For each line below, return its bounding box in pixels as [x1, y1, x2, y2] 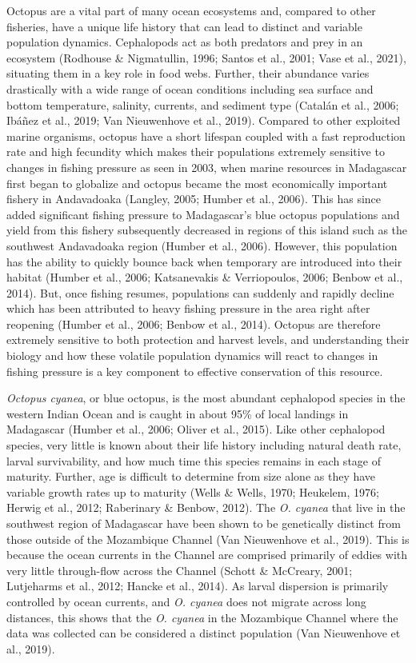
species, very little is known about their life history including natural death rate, [6, 437, 402, 453]
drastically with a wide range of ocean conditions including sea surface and [6, 80, 374, 97]
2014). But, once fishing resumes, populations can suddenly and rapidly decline [6, 284, 394, 301]
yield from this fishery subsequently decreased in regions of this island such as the [6, 222, 408, 238]
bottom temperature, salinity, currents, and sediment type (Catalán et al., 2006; [6, 96, 399, 113]
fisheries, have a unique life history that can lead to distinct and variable [6, 18, 362, 34]
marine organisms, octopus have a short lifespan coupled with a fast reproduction [6, 127, 406, 144]
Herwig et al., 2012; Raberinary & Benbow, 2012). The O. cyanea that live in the [6, 499, 406, 516]
